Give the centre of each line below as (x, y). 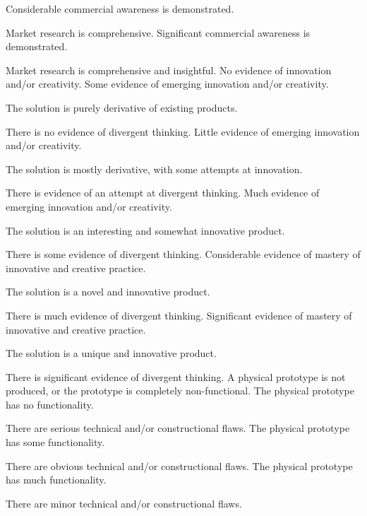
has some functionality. (55, 442)
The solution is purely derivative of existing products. (122, 107)
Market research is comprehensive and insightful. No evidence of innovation (169, 70)
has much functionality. (56, 480)
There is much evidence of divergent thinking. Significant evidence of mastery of (179, 315)
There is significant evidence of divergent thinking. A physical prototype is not (176, 376)
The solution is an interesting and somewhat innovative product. (145, 230)
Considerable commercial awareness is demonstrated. (120, 8)
